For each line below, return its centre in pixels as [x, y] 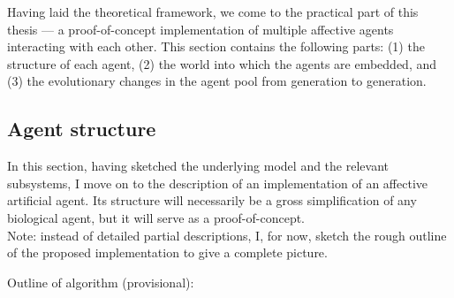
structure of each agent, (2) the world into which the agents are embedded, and [222, 63]
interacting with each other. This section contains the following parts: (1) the [216, 46]
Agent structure [82, 129]
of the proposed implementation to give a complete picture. [167, 252]
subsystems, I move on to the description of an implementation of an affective [217, 183]
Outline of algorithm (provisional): [101, 282]
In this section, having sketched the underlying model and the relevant [198, 166]
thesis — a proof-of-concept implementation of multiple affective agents [201, 29]
